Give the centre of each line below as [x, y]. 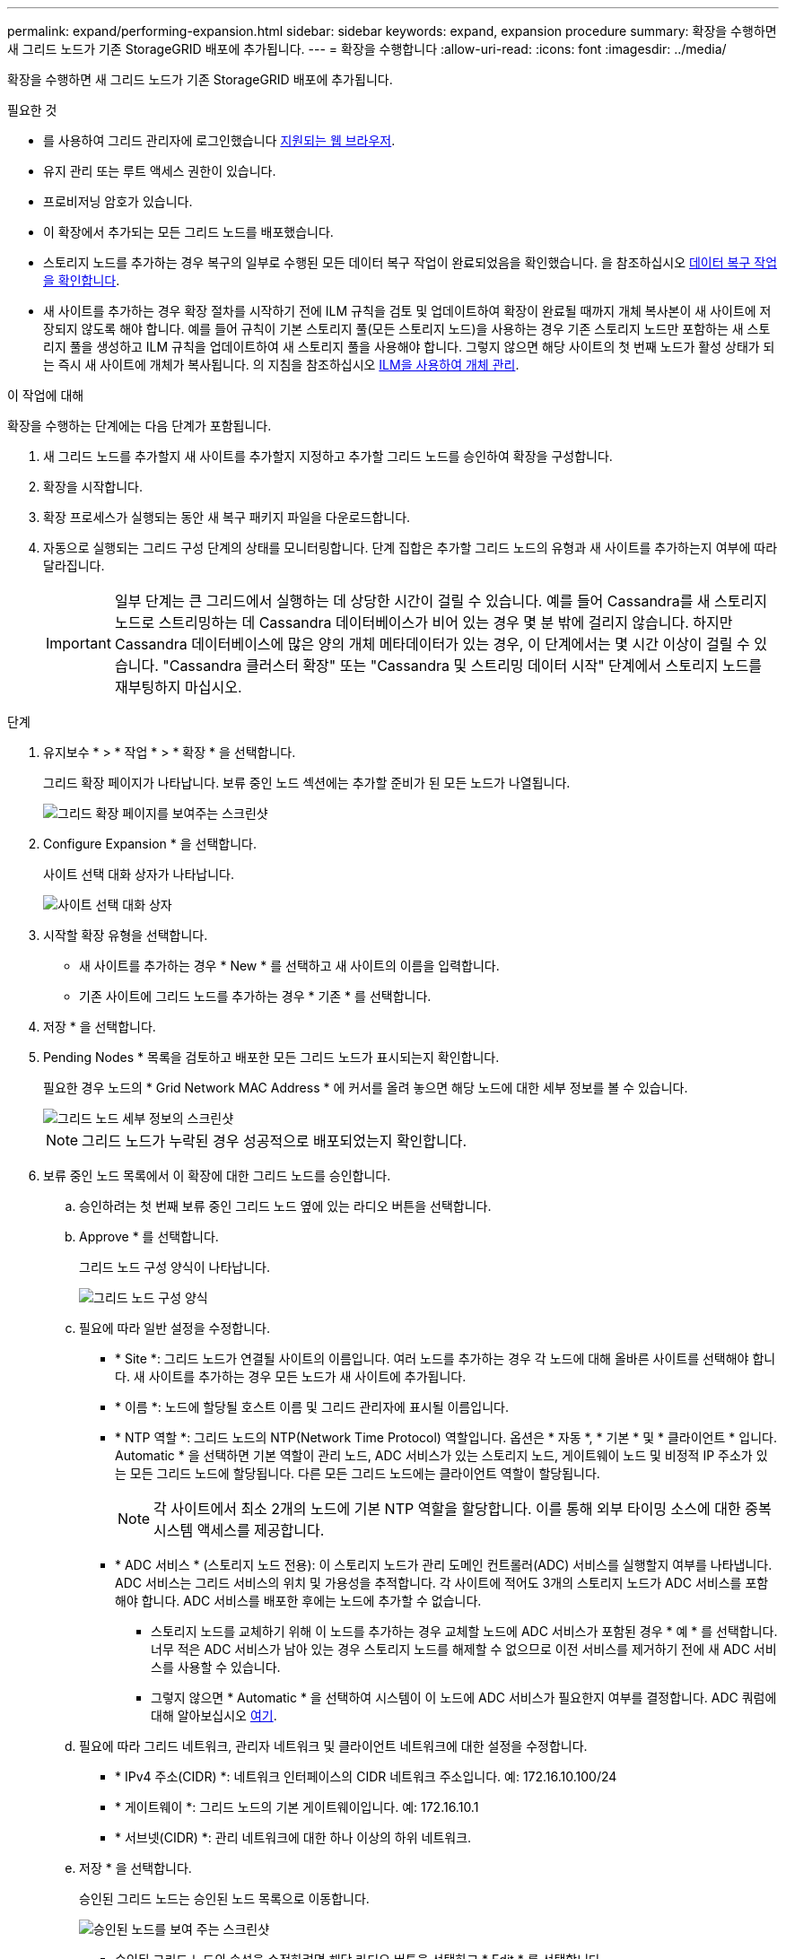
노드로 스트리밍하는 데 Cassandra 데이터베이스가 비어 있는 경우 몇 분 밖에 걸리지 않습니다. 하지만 [424, 623]
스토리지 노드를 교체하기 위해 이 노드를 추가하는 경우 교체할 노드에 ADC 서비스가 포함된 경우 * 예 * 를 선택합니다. [464, 1631]
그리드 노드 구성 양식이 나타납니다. [175, 1267]
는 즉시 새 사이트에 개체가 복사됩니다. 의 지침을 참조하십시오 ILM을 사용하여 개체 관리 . [281, 365]
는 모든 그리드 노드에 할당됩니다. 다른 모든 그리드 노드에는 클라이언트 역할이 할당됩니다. [358, 1473]
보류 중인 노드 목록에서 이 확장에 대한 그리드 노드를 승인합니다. [217, 1175]
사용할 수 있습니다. [229, 1667]
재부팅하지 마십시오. [178, 687]
